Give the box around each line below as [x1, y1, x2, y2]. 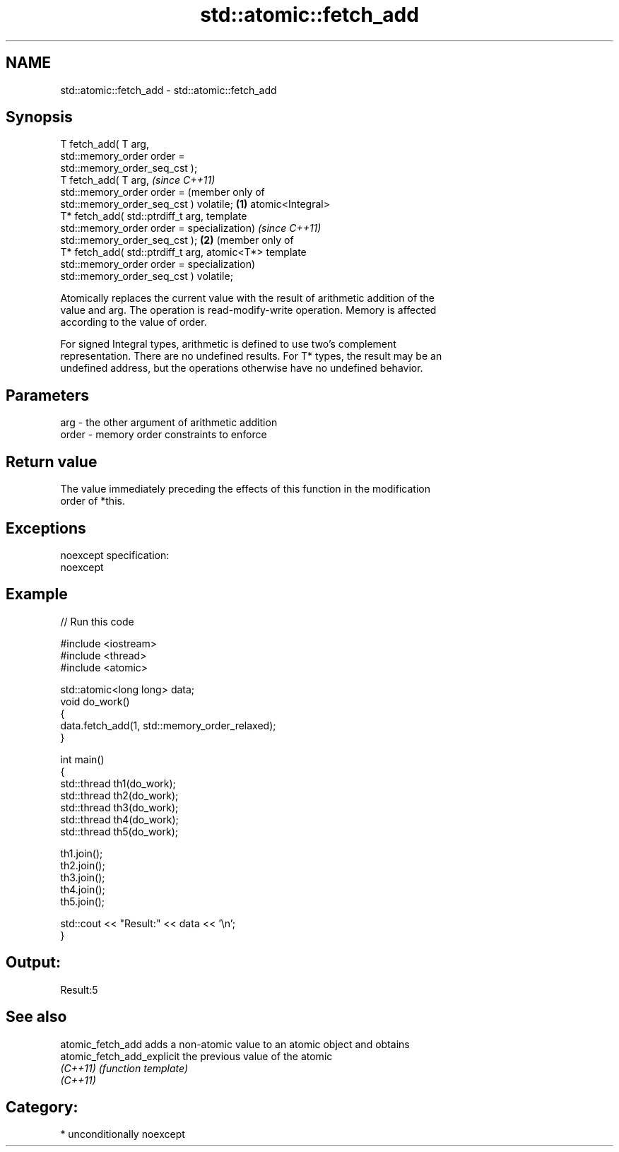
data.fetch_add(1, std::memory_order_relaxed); [60, 719, 276, 731]
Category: [6, 1098, 78, 1116]
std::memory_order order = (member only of [60, 186, 265, 199]
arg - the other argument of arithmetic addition [60, 416, 278, 429]
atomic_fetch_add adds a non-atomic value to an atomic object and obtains [60, 1038, 410, 1050]
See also [6, 1008, 67, 1026]
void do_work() [60, 695, 130, 707]
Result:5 [60, 983, 98, 996]
